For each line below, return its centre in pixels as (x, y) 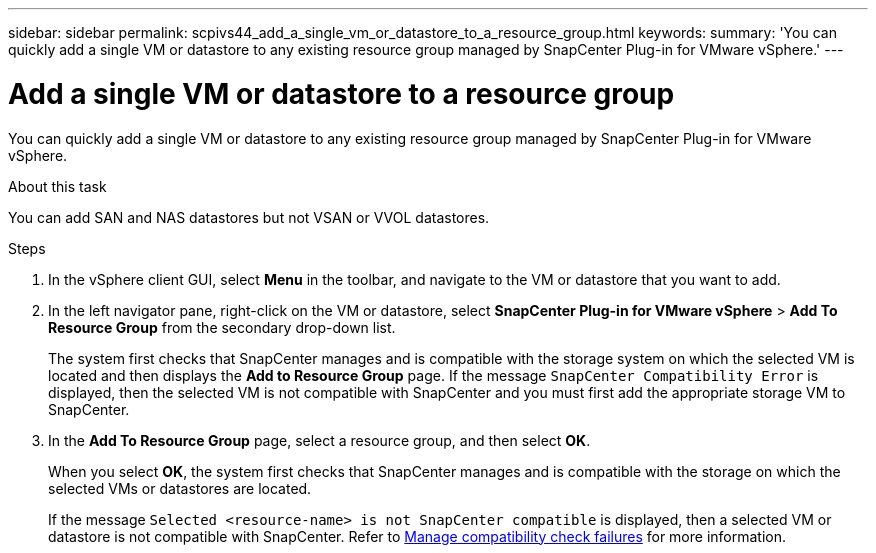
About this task (57, 186)
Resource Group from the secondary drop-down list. (222, 327)
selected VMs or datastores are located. (180, 488)
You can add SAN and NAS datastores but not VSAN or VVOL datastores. (249, 217)
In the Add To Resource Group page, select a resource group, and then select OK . (319, 440)
